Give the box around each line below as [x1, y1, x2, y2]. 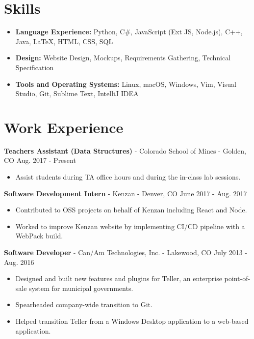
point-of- [224, 273, 251, 284]
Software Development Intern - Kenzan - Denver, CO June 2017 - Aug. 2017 [4, 188, 247, 198]
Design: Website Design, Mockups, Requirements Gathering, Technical [15, 52, 231, 63]
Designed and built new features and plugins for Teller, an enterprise [15, 273, 222, 284]
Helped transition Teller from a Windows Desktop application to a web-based [15, 315, 249, 326]
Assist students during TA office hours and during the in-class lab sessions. [15, 172, 241, 182]
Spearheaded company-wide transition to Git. [15, 299, 152, 310]
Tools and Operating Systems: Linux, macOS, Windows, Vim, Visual [15, 78, 236, 89]
